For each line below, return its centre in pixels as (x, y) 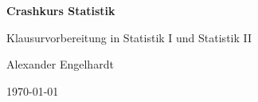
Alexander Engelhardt (60, 64)
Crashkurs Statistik (61, 10)
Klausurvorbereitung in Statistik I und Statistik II (129, 37)
